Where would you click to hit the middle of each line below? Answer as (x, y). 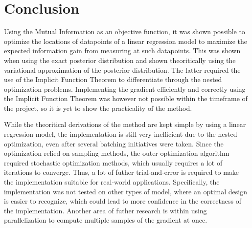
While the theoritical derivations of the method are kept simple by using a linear (125, 124)
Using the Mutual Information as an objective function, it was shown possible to (125, 31)
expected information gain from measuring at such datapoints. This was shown (122, 51)
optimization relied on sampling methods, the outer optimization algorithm (117, 153)
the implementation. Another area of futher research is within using (105, 210)
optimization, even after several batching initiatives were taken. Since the (114, 143)
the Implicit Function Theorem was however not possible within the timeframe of (126, 98)
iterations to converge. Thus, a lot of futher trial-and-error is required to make (122, 172)
